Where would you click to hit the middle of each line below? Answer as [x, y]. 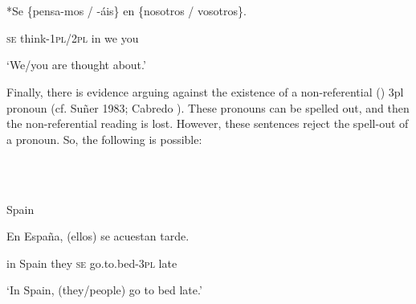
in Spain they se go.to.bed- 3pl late [92, 263]
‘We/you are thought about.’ [76, 65]
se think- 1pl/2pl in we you [73, 37]
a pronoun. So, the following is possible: [104, 139]
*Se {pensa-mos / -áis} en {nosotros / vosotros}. [126, 11]
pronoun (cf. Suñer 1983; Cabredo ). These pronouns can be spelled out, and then [208, 107]
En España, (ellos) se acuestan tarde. [98, 236]
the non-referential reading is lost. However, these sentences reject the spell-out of [208, 123]
